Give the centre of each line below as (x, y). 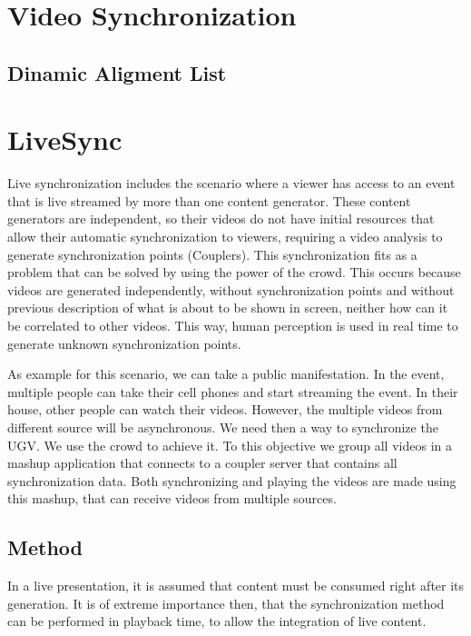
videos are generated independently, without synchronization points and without (231, 289)
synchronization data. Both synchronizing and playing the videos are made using (232, 480)
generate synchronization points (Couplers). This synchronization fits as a (212, 254)
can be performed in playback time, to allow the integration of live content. (217, 621)
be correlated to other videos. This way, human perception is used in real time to (233, 326)
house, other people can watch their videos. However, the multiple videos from (225, 409)
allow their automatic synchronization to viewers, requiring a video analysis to (225, 237)
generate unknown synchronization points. (124, 343)
